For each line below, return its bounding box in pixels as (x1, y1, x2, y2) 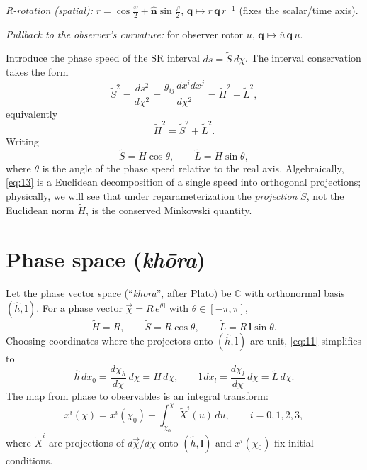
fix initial (274, 435, 314, 449)
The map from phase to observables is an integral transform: (6, 388, 269, 403)
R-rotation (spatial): (6, 3, 94, 17)
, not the (306, 189, 344, 203)
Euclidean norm (6, 203, 74, 218)
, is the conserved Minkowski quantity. (86, 203, 252, 218)
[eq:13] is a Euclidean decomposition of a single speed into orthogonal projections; (6, 174, 361, 189)
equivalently (6, 106, 58, 121)
